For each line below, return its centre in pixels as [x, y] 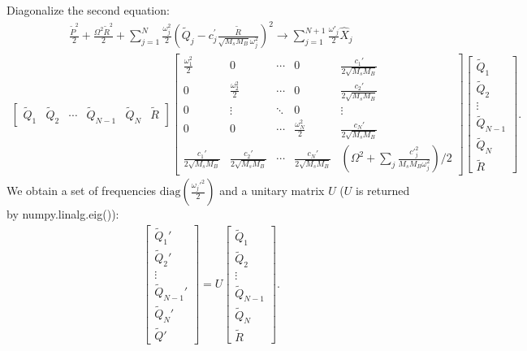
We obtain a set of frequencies [82, 191]
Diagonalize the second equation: [88, 10]
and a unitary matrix [272, 191]
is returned [383, 191]
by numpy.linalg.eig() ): [63, 214]
